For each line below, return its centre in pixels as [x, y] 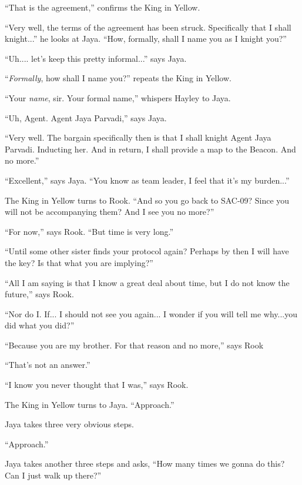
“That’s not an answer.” [48, 365]
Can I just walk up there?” [53, 475]
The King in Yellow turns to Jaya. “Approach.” [90, 404]
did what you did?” [40, 325]
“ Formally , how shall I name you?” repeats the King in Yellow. [118, 78]
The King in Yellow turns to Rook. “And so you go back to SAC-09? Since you [147, 200]
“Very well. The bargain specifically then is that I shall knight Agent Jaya [138, 137]
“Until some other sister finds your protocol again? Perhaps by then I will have [147, 251]
